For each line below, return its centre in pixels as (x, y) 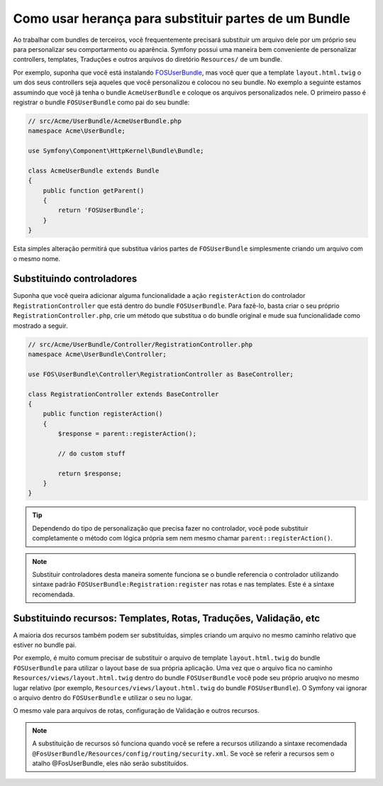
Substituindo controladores (75, 279)
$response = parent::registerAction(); (127, 434)
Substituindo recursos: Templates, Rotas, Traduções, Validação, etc (167, 618)
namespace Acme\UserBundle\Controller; (97, 354)
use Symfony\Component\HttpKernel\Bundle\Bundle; (116, 151)
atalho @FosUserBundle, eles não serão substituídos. (110, 763)
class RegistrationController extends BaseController (123, 394)
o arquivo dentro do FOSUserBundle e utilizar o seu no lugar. (103, 698)
